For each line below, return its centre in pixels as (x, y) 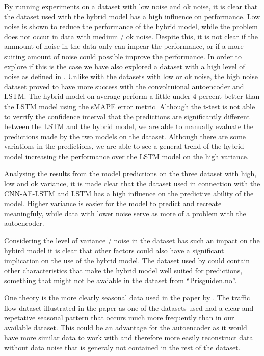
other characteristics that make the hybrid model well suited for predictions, (123, 270)
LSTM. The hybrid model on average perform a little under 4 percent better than (132, 96)
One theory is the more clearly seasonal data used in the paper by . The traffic (127, 298)
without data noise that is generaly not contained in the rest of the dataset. (122, 347)
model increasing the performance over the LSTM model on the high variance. (126, 156)
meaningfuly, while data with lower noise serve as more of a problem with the (125, 213)
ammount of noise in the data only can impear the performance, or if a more (124, 46)
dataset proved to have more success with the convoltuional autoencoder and (124, 86)
